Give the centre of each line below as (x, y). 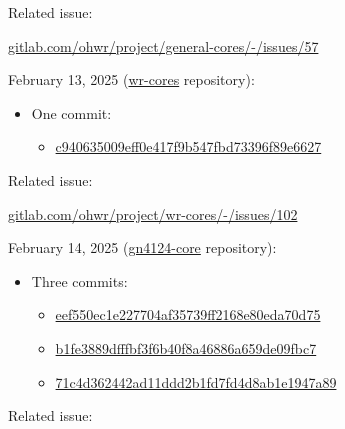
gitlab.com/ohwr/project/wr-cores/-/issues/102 (153, 213)
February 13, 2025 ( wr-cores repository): (131, 79)
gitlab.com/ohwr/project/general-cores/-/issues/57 (163, 45)
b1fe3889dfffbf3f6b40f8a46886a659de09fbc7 (186, 347)
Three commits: (79, 280)
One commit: (71, 112)
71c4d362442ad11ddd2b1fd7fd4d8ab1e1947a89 (196, 381)
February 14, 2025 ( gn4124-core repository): (142, 247)
